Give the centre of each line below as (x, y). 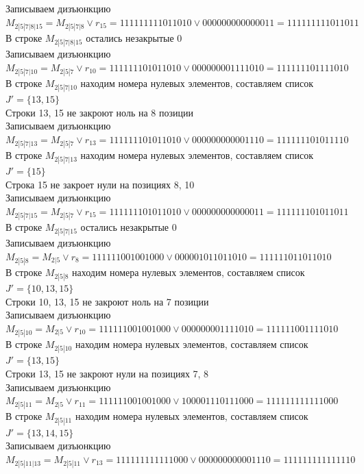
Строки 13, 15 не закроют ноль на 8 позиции (99, 112)
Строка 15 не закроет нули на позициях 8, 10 (100, 184)
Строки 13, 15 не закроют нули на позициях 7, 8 (107, 373)
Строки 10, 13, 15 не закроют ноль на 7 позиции (107, 301)
